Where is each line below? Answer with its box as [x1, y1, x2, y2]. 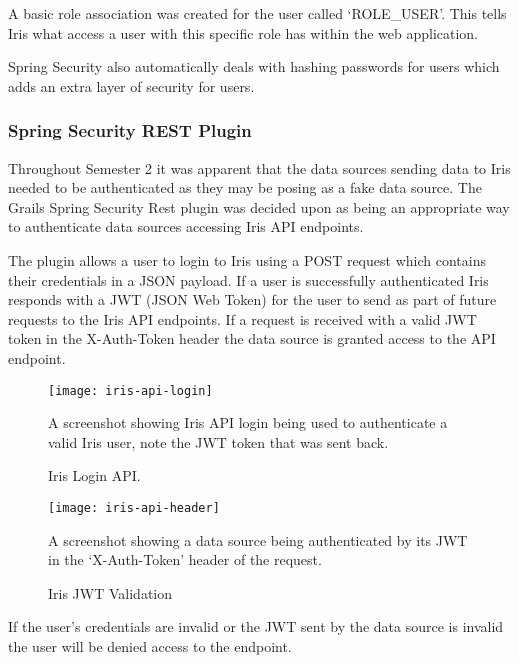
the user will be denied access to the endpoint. [8, 636, 292, 656]
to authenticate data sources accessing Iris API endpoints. [8, 216, 364, 237]
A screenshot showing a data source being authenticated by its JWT [48, 529, 468, 550]
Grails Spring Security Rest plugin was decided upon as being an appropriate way [8, 196, 510, 217]
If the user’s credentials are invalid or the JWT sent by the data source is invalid [8, 616, 504, 637]
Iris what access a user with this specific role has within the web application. [8, 22, 479, 43]
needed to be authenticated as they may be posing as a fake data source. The [8, 177, 482, 198]
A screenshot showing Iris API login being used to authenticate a [48, 412, 448, 433]
